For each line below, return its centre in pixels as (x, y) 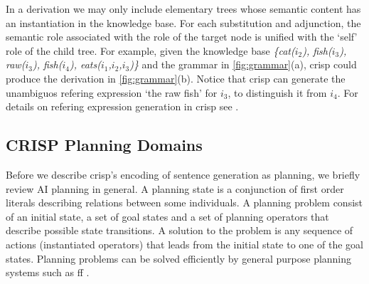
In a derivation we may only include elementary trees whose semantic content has (183, 9)
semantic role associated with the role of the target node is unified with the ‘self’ (182, 37)
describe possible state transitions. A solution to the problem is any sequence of (180, 230)
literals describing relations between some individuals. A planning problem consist (184, 203)
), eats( (85, 64)
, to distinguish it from (277, 92)
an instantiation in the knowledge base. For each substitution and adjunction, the (183, 22)
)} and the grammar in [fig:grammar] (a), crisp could (243, 64)
